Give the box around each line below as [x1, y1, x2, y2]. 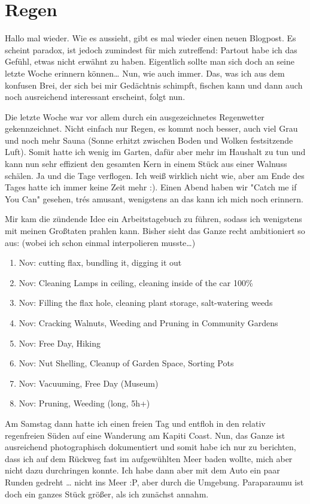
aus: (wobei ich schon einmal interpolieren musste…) [5, 236, 196, 248]
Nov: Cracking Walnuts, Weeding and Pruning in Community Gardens [19, 317, 278, 329]
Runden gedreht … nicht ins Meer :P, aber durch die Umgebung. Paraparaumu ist [5, 475, 304, 488]
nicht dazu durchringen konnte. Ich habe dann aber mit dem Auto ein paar [5, 464, 280, 476]
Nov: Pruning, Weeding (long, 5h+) [19, 397, 150, 409]
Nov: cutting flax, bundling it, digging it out [19, 256, 182, 269]
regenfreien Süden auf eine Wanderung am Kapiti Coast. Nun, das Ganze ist [5, 429, 285, 441]
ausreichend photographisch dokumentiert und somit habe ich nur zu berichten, [5, 441, 296, 453]
